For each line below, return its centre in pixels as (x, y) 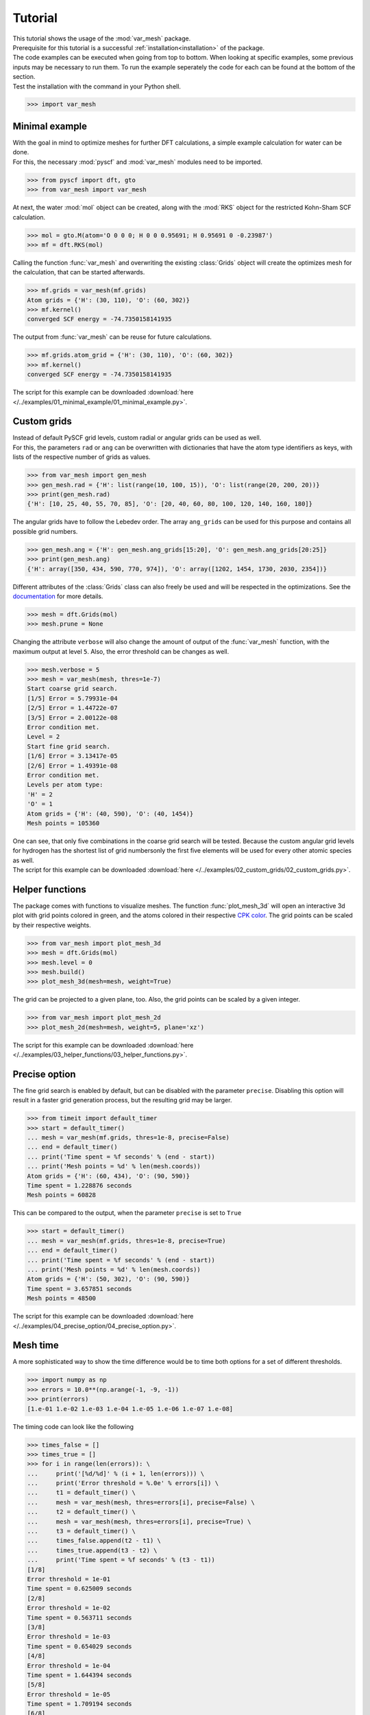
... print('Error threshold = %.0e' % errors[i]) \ (123, 1483)
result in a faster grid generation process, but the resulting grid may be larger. (122, 1100)
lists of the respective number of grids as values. (82, 457)
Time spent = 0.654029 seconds (80, 1646)
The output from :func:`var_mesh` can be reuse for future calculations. (112, 337)
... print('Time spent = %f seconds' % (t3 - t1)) (121, 1560)
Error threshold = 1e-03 (69, 1637)
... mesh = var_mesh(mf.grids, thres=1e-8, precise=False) (128, 1138)
